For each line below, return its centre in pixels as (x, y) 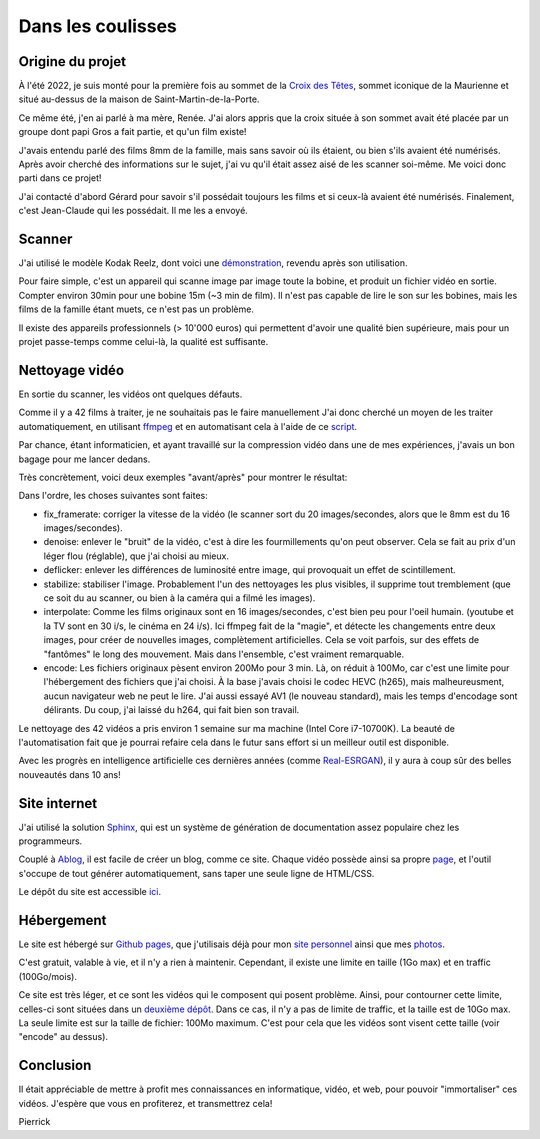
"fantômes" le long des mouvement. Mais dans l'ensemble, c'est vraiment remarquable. (224, 654)
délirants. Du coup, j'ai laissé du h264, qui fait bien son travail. (171, 710)
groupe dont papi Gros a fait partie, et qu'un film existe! (132, 132)
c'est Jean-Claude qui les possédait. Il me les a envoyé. (133, 211)
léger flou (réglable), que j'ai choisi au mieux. (136, 556)
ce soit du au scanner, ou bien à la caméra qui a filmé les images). (179, 598)
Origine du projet (72, 61)
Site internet (58, 803)
